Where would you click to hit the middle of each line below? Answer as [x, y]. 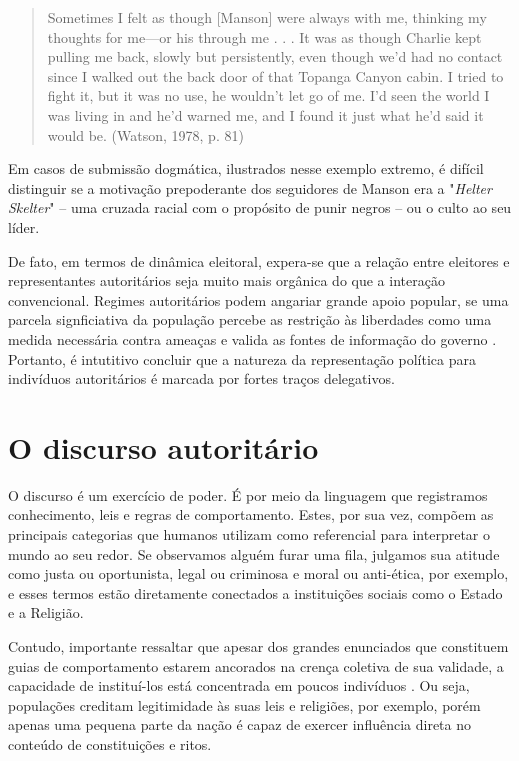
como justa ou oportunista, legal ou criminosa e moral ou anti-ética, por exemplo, [258, 573]
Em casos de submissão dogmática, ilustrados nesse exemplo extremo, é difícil [246, 168]
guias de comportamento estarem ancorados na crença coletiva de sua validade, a [256, 665]
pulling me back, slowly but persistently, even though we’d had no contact [275, 56]
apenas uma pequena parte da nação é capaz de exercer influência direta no [239, 724]
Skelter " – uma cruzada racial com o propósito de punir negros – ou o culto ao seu [260, 207]
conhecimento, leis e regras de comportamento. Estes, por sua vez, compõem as [251, 514]
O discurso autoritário [163, 446]
